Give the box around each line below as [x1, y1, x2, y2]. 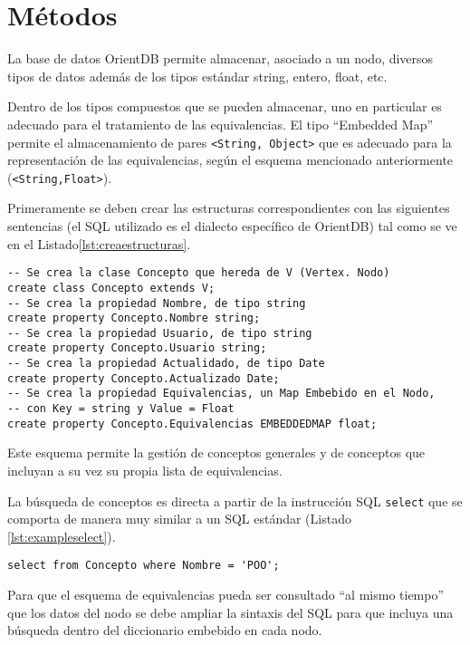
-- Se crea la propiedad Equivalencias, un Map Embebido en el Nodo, [7, 387, 436, 400]
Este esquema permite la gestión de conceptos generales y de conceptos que [7, 443, 426, 462]
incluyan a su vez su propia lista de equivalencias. [7, 461, 283, 479]
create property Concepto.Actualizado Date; [7, 371, 280, 385]
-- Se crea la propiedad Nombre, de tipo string [7, 296, 306, 310]
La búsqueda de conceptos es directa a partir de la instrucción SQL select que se [7, 491, 463, 510]
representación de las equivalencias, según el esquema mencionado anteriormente [7, 150, 454, 169]
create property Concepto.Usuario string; [7, 342, 267, 355]
